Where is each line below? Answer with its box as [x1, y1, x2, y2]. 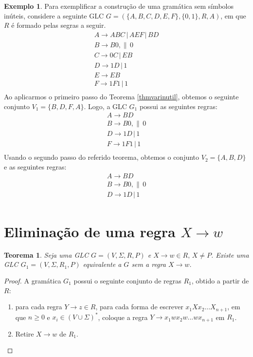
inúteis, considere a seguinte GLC [4, 10, 104, 20]
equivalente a [83, 259, 122, 269]
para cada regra [15, 301, 62, 312]
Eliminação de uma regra [4, 221, 176, 241]
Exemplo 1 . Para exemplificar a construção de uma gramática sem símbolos [4, 1, 234, 11]
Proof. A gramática [4, 275, 61, 285]
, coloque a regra [98, 312, 148, 322]
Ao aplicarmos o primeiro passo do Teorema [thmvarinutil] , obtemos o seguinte [4, 92, 239, 101]
